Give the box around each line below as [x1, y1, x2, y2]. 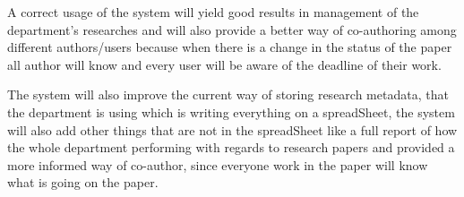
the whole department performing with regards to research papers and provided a [7, 138, 455, 157]
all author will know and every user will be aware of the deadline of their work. [7, 55, 442, 73]
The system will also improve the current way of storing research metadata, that [7, 85, 449, 104]
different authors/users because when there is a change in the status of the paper [7, 38, 452, 56]
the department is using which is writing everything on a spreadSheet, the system [7, 102, 455, 121]
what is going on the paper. [7, 173, 159, 192]
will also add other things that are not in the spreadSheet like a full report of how [7, 120, 458, 139]
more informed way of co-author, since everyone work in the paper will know [7, 155, 428, 174]
